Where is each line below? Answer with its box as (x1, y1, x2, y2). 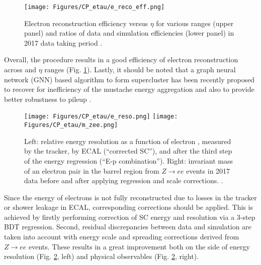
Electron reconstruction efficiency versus (24, 18, 148, 28)
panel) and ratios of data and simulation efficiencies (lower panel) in (24, 28, 234, 38)
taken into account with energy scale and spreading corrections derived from (4, 231, 239, 242)
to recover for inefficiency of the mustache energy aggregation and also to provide (4, 84, 254, 94)
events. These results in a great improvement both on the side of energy (29, 241, 250, 251)
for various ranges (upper (156, 18, 234, 28)
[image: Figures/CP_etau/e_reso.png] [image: (24, 113, 178, 120)
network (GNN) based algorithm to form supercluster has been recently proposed (4, 74, 255, 84)
